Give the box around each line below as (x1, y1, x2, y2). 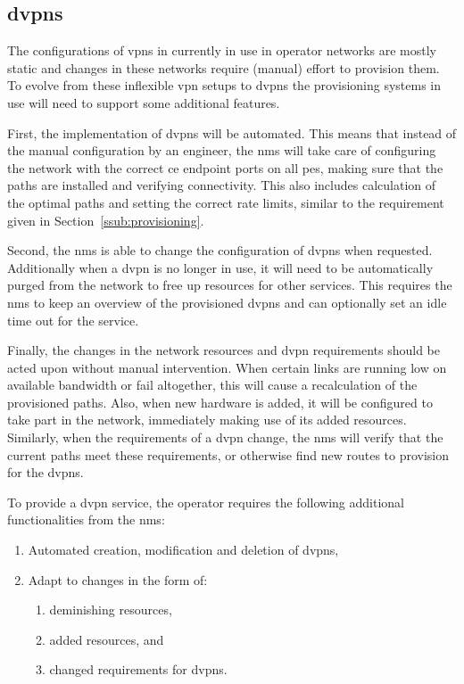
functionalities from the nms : (7, 510, 165, 529)
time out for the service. (7, 310, 139, 329)
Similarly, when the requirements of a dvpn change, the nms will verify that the (7, 428, 443, 447)
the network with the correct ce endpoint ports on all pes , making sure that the (7, 158, 443, 177)
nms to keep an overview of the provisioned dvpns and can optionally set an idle (7, 293, 447, 311)
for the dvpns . (7, 463, 84, 482)
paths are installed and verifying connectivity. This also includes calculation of (7, 176, 436, 194)
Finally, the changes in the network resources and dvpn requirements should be (7, 341, 440, 359)
